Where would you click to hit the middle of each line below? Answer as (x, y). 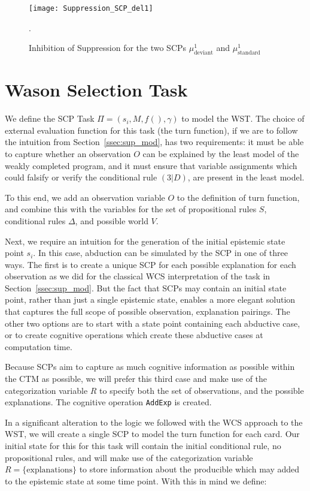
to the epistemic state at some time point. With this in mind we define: (136, 481)
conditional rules (35, 220)
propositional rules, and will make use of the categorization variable (129, 457)
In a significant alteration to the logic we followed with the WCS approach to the (154, 422)
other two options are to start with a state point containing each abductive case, (153, 323)
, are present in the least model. (246, 177)
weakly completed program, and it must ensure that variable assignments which (151, 165)
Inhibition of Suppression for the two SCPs (108, 48)
